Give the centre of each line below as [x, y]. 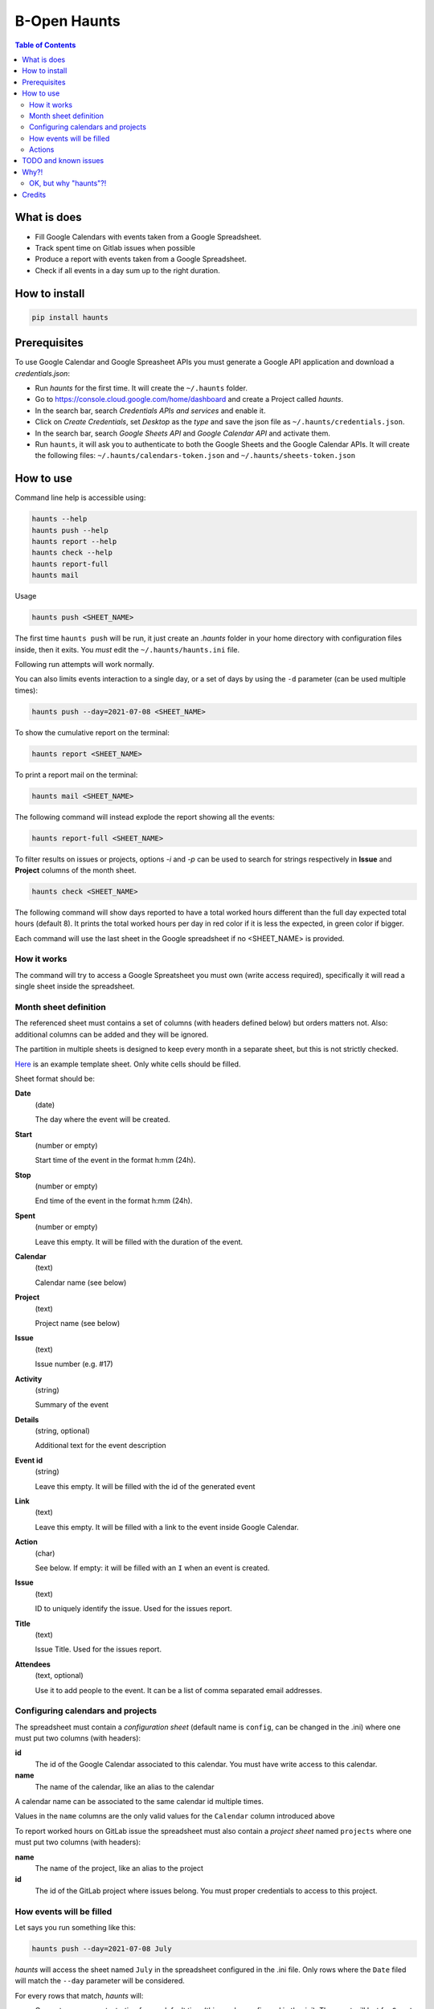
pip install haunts [70, 317]
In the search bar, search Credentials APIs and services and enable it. [150, 411]
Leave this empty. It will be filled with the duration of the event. [139, 1242]
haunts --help [59, 519]
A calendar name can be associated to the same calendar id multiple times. [139, 1801]
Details [27, 1419]
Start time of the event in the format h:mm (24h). [115, 1160]
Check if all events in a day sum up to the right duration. [127, 270]
